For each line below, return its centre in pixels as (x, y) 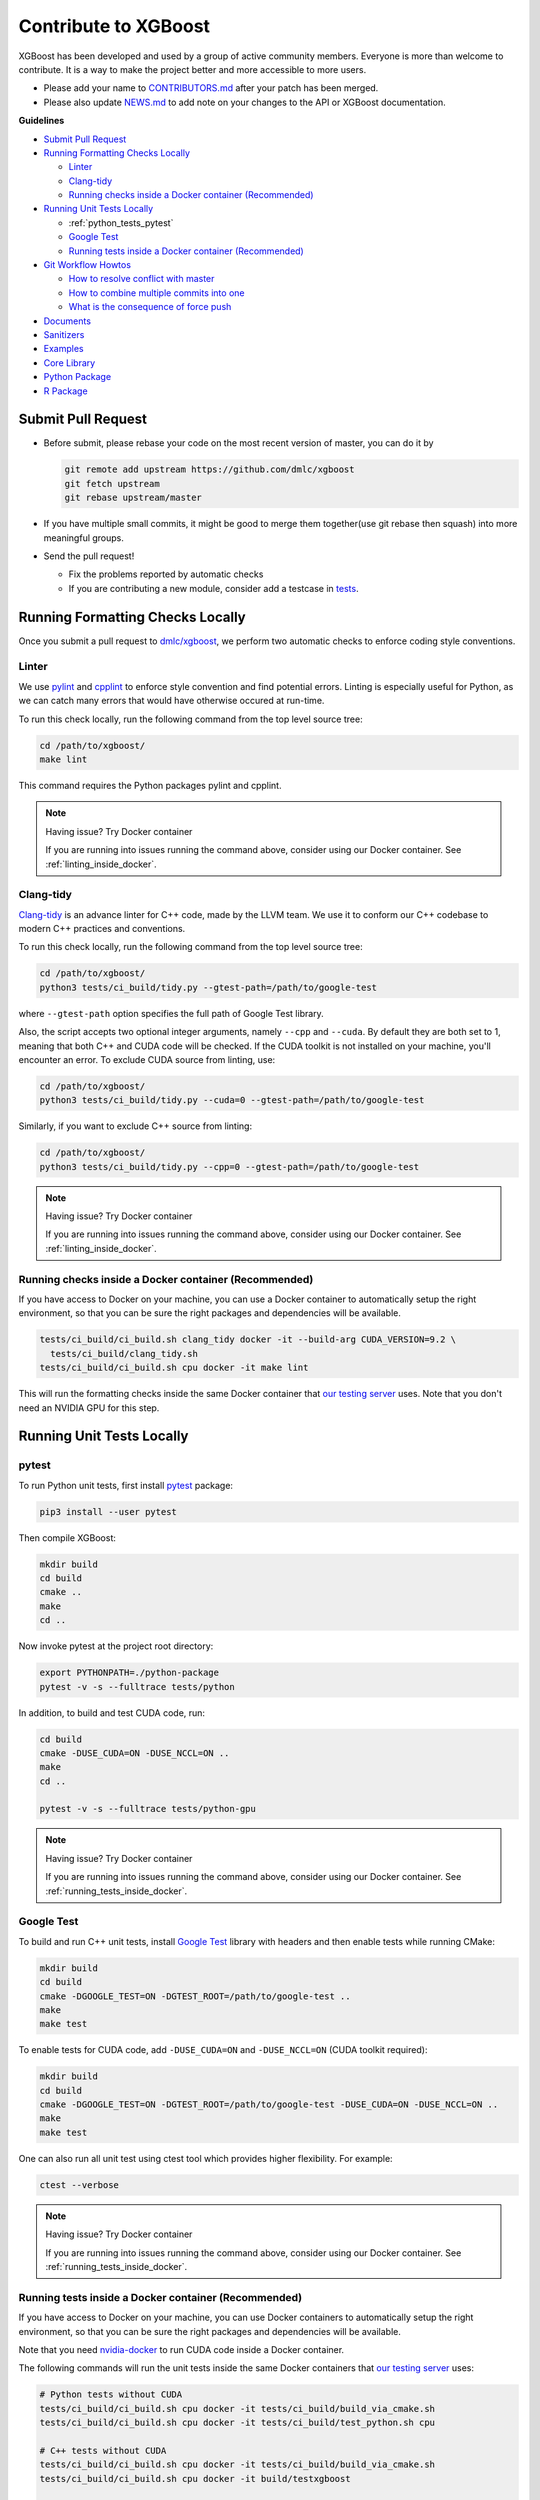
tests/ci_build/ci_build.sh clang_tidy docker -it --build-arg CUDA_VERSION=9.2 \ (248, 1339)
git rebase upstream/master (133, 498)
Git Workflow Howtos (87, 265)
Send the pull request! (89, 556)
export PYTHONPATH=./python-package (129, 1673)
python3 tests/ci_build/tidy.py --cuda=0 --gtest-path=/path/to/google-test (232, 1100)
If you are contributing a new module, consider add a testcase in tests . (213, 588)
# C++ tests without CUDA (103, 2450)
